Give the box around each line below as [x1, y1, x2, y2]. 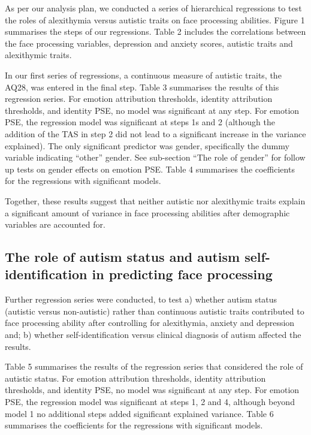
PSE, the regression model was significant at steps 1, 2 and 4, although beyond [5, 395, 295, 408]
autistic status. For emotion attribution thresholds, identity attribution [5, 371, 266, 384]
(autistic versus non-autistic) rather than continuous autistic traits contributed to [5, 304, 304, 317]
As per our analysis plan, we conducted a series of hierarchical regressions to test [5, 2, 302, 14]
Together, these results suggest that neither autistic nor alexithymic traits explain [5, 194, 306, 207]
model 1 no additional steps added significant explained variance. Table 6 [5, 407, 274, 419]
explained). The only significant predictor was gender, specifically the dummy [5, 139, 289, 152]
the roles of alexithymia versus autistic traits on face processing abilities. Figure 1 [5, 13, 305, 26]
